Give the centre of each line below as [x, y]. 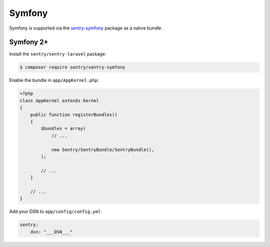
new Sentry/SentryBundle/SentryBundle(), [103, 149]
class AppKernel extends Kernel [59, 100]
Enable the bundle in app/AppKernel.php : [54, 80]
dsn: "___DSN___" [51, 232]
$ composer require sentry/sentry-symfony [72, 67]
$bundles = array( [63, 128]
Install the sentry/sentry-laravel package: [58, 54]
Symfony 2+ [29, 42]
